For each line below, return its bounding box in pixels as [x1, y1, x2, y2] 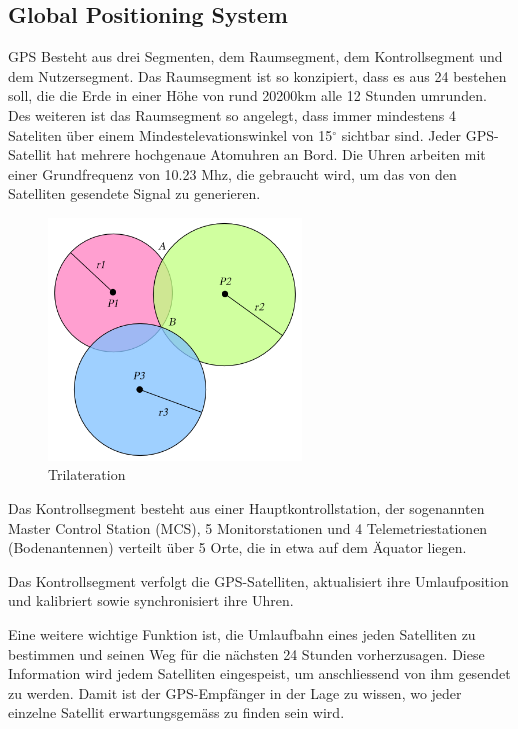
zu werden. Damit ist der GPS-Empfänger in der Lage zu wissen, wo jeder [8, 682, 462, 703]
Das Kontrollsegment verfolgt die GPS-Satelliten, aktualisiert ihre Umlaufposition [8, 570, 509, 591]
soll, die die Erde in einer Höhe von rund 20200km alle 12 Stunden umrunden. [8, 85, 487, 106]
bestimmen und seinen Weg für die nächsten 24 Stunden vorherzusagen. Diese [8, 643, 485, 664]
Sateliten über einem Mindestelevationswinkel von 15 [8, 124, 333, 145]
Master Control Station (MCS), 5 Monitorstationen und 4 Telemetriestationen [8, 517, 488, 538]
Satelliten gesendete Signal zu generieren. [8, 183, 261, 204]
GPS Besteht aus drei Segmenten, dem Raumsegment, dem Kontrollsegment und [8, 46, 503, 67]
